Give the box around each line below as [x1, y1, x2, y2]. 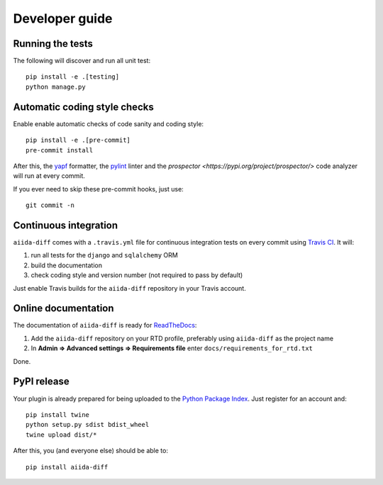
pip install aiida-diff [26, 463, 109, 471]
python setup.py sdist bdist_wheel [26, 420, 150, 429]
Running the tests [13, 38, 94, 50]
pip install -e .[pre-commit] [26, 136, 131, 145]
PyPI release [13, 376, 70, 388]
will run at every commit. [13, 172, 85, 180]
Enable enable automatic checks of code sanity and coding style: [13, 119, 204, 128]
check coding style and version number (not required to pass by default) [30, 271, 243, 279]
